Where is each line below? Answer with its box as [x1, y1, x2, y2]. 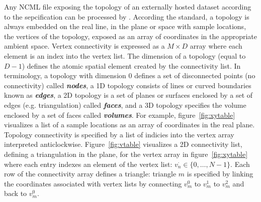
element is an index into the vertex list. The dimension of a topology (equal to [4, 50, 246, 61]
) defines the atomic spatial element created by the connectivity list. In [22, 60, 241, 71]
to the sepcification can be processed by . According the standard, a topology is [4, 11, 249, 22]
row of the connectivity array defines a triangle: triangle [4, 168, 177, 179]
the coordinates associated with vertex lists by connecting [4, 178, 182, 188]
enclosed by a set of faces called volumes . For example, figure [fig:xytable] [4, 109, 235, 120]
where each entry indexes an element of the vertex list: [4, 158, 172, 169]
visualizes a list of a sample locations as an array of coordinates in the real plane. [4, 119, 255, 130]
